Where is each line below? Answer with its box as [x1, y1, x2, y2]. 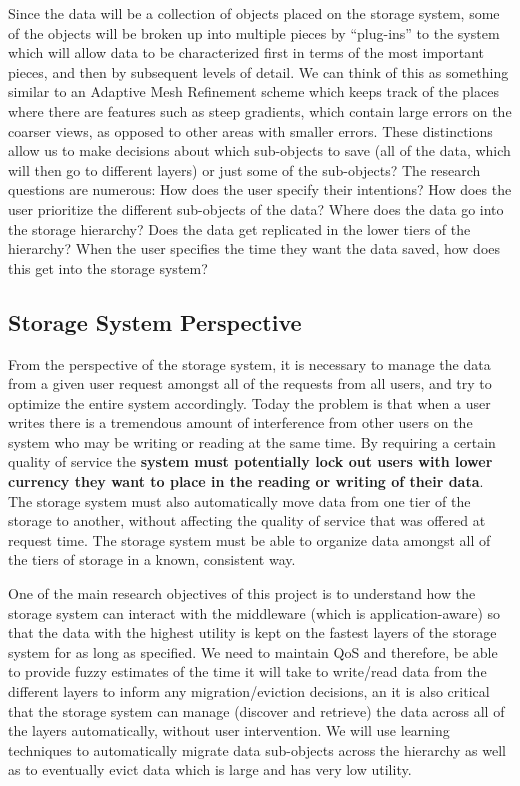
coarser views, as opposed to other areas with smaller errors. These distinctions [8, 120, 493, 141]
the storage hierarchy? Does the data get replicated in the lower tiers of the [8, 218, 471, 239]
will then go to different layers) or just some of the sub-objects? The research [8, 159, 481, 180]
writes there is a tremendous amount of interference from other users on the [8, 412, 473, 433]
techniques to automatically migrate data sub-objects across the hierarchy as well [8, 739, 506, 760]
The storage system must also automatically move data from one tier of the [8, 490, 471, 511]
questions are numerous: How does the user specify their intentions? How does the [8, 179, 512, 200]
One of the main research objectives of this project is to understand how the [8, 583, 476, 604]
